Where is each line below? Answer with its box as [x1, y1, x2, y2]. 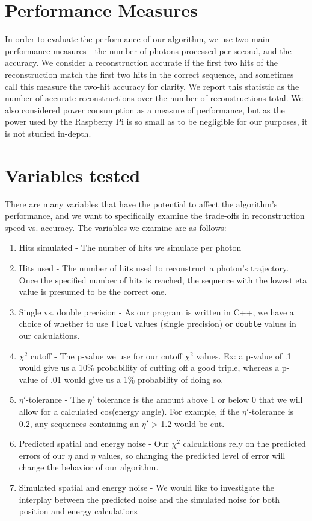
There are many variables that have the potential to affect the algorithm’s [5, 197, 278, 210]
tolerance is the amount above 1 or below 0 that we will [97, 393, 303, 406]
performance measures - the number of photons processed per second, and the [5, 44, 292, 57]
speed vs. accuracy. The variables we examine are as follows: [5, 221, 227, 233]
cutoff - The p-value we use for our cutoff [30, 349, 182, 362]
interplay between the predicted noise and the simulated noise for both [19, 493, 280, 505]
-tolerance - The [26, 393, 85, 406]
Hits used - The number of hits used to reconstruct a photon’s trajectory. [19, 261, 289, 274]
